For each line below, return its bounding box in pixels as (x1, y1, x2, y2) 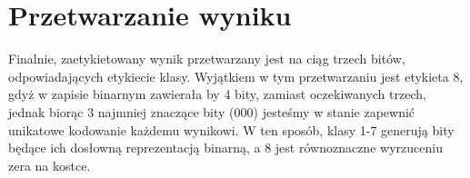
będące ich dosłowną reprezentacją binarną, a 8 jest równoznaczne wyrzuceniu (8, 138, 443, 157)
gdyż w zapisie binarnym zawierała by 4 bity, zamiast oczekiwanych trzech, (8, 84, 426, 104)
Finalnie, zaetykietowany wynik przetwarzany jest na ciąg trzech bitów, (8, 49, 405, 68)
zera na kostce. (8, 155, 91, 174)
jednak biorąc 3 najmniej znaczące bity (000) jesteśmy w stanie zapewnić (8, 102, 415, 121)
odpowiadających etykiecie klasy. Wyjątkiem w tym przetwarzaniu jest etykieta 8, (8, 66, 464, 85)
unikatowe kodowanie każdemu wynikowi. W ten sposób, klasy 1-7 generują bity (8, 120, 455, 139)
